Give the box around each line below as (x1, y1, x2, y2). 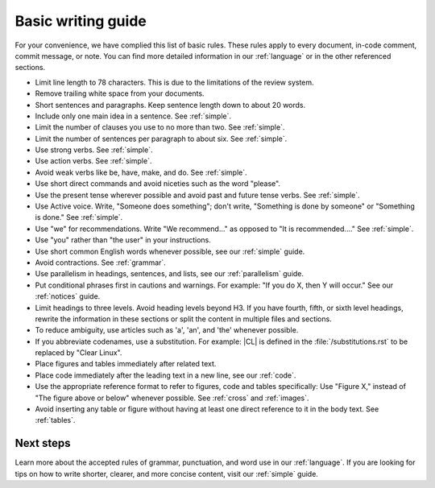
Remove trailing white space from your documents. (35, 89, 205, 98)
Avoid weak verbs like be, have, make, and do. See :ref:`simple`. (35, 167, 247, 177)
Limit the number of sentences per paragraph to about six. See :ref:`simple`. (35, 134, 288, 143)
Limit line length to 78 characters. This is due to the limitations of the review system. (35, 77, 314, 87)
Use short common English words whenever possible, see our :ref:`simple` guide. (35, 246, 305, 256)
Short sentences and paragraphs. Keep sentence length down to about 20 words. (35, 100, 306, 110)
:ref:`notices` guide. (35, 292, 101, 301)
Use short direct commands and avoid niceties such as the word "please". (35, 179, 281, 188)
